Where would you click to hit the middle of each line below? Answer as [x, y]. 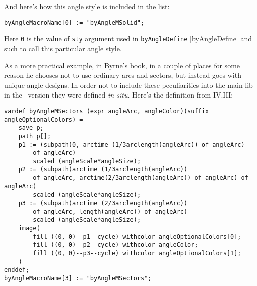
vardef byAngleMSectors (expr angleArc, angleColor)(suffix [107, 111]
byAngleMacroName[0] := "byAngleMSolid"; [74, 22]
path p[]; [35, 136]
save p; [31, 128]
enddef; [17, 270]
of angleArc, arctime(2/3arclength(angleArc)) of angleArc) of [141, 178]
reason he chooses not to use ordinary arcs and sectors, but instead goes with [123, 75]
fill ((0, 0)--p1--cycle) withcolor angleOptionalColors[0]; [137, 236]
